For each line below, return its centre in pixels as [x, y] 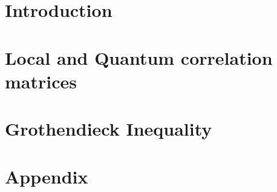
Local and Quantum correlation [139, 57]
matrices [41, 81]
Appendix [47, 176]
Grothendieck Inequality [109, 129]
